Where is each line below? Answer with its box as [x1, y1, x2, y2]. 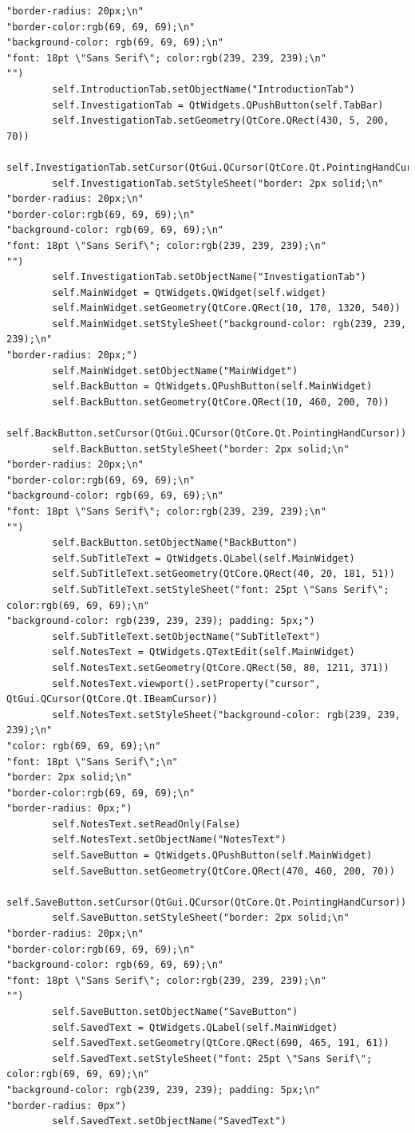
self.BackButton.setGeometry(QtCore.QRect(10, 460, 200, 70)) [52, 396, 389, 408]
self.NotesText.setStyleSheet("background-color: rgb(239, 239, [52, 709, 401, 720]
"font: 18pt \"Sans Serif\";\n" [6, 756, 178, 768]
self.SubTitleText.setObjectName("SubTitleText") [52, 630, 321, 642]
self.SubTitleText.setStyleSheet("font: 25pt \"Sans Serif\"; [52, 583, 389, 595]
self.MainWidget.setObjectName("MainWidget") [52, 365, 298, 377]
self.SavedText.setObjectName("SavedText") [52, 1115, 287, 1127]
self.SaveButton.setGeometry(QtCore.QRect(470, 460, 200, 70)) [52, 865, 395, 877]
